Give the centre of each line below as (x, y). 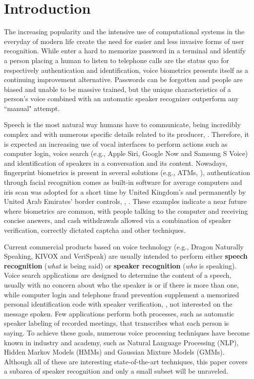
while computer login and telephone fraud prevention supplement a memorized (122, 294)
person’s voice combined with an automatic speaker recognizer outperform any (121, 99)
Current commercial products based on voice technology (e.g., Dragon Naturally (124, 246)
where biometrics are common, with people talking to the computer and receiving (126, 211)
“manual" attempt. (32, 108)
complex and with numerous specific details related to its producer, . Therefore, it (127, 134)
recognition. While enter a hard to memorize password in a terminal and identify (125, 51)
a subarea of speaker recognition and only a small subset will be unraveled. (116, 371)
